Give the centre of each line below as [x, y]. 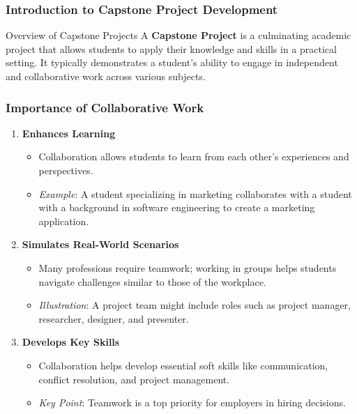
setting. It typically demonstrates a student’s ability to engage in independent [172, 62]
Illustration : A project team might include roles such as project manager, [195, 305]
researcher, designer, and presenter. [114, 318]
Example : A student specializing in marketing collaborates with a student [195, 193]
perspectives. [66, 170]
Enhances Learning [69, 133]
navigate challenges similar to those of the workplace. [152, 281]
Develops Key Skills [71, 342]
